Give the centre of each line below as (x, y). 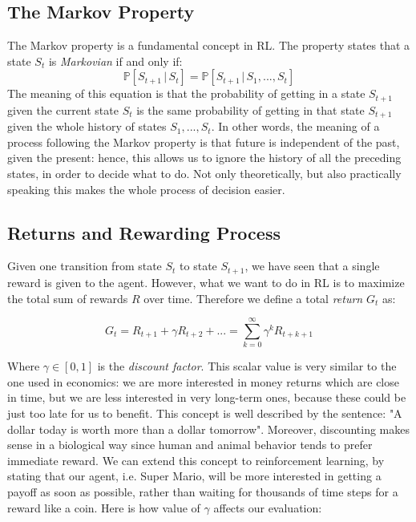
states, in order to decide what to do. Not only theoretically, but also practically (204, 174)
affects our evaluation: (268, 507)
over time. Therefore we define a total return (253, 298)
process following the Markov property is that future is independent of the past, (204, 142)
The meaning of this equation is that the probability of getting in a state (186, 93)
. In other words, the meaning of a (295, 126)
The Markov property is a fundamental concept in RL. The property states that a (209, 45)
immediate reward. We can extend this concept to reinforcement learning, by (196, 460)
